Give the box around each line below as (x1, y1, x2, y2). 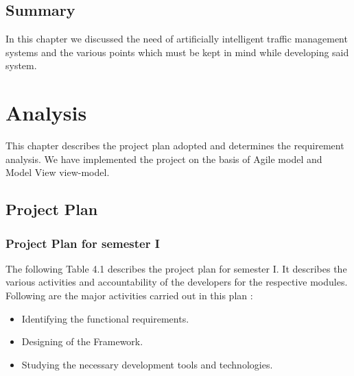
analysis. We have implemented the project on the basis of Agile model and (5, 151, 322, 166)
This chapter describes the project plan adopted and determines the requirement (5, 138, 344, 153)
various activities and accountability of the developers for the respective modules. (5, 275, 348, 289)
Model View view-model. (5, 165, 110, 179)
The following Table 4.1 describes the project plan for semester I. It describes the (5, 261, 347, 275)
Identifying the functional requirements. (21, 311, 189, 325)
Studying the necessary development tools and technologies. (21, 357, 273, 371)
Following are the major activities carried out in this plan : (5, 288, 253, 303)
